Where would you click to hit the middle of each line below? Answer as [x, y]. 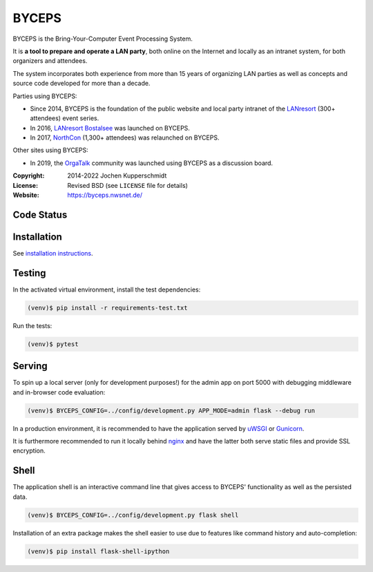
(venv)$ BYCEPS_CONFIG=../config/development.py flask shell [133, 515]
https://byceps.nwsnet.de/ [105, 195]
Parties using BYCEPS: [45, 96]
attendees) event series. [65, 118]
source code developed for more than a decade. [82, 84]
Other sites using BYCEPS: [51, 150]
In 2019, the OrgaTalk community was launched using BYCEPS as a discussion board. [151, 163]
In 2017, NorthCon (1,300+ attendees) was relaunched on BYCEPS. [125, 137]
